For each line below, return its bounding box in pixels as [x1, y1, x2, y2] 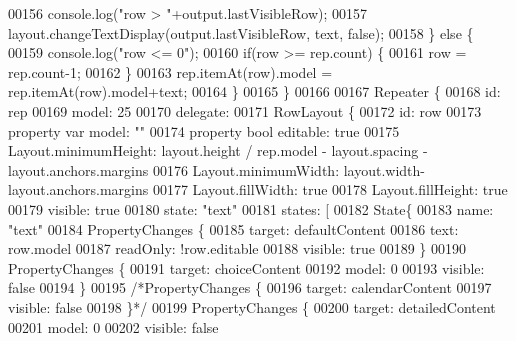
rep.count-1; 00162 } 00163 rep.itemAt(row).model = [8, 61, 333, 82]
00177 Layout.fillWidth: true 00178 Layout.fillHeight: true [152, 179, 508, 200]
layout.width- [343, 159, 425, 180]
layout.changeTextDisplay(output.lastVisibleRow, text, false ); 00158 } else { [8, 22, 474, 43]
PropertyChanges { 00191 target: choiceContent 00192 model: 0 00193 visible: [8, 257, 485, 278]
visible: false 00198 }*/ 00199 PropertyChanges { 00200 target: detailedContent [8, 296, 496, 317]
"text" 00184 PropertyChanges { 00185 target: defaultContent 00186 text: [8, 218, 459, 239]
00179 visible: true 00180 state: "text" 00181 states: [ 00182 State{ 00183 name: [8, 198, 494, 219]
